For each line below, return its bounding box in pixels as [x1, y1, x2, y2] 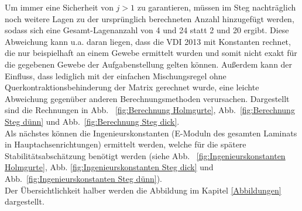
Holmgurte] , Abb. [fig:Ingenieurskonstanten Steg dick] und [5, 161, 214, 173]
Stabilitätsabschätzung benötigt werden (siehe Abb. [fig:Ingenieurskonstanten [5, 149, 286, 161]
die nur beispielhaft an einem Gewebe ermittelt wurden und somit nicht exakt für [5, 47, 297, 59]
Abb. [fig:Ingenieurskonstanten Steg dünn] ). [5, 172, 162, 184]
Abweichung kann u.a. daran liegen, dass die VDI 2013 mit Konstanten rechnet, [5, 35, 291, 47]
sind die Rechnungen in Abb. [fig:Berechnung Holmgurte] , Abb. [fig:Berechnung [5, 104, 295, 116]
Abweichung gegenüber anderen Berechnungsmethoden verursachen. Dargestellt [5, 92, 290, 104]
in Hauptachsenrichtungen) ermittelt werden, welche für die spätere [5, 138, 246, 150]
